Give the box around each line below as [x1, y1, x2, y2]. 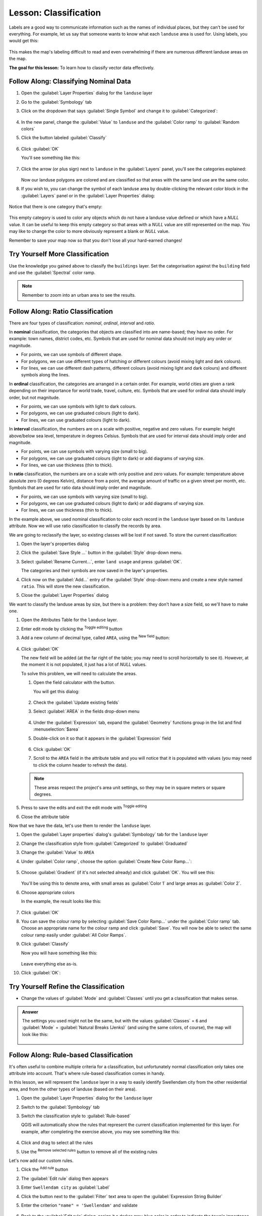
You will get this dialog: [33, 688, 80, 694]
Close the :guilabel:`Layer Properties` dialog [21, 592, 109, 598]
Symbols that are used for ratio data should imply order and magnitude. [9, 484, 152, 491]
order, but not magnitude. [9, 394, 60, 400]
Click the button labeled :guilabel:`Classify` [21, 135, 107, 141]
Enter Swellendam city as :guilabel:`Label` [21, 1184, 110, 1190]
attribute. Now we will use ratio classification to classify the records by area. [9, 523, 162, 529]
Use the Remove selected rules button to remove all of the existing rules [21, 1148, 158, 1155]
